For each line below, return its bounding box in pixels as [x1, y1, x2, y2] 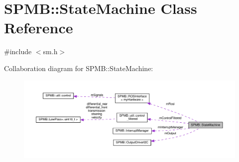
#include [4, 46, 32, 57]
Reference [4, 17, 73, 38]
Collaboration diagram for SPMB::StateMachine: [4, 63, 153, 73]
